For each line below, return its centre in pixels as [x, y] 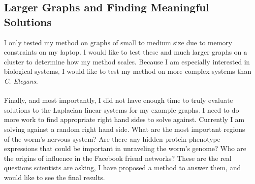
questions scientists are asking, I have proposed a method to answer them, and [123, 168]
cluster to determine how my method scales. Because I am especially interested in [127, 61]
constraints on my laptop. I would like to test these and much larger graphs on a [126, 52]
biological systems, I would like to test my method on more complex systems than [128, 71]
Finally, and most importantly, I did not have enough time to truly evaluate [119, 100]
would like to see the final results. [55, 177]
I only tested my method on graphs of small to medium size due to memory [118, 42]
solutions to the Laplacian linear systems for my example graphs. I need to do [122, 109]
